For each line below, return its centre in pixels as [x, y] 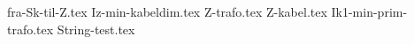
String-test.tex [96, 29]
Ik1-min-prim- [369, 11]
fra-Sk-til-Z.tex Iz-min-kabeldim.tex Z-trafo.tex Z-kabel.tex [167, 11]
